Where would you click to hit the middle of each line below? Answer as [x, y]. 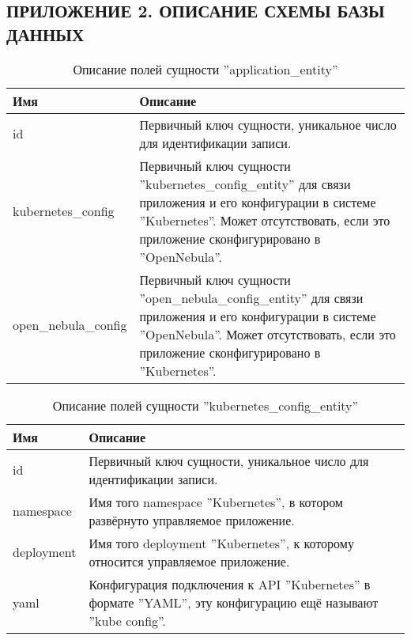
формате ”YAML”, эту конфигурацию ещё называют [234, 602]
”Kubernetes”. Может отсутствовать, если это [265, 220]
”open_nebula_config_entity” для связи [251, 297]
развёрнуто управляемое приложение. [192, 520]
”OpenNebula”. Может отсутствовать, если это [268, 334]
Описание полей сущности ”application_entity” [205, 69]
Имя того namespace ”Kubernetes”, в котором [216, 502]
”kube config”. [127, 620]
